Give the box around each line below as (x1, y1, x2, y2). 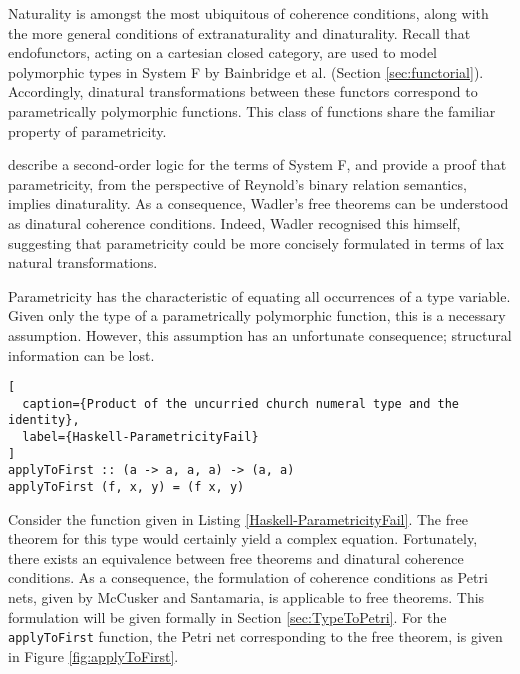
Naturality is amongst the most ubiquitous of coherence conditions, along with (8, 3, 489, 23)
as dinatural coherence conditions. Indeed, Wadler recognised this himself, (8, 212, 461, 233)
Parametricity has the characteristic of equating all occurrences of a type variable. (8, 285, 511, 306)
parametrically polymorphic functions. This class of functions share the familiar (8, 100, 496, 121)
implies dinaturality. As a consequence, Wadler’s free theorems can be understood (8, 193, 509, 214)
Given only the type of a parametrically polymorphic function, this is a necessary (8, 305, 506, 326)
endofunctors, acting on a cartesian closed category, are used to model (8, 42, 438, 63)
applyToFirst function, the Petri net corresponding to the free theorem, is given (8, 626, 503, 647)
